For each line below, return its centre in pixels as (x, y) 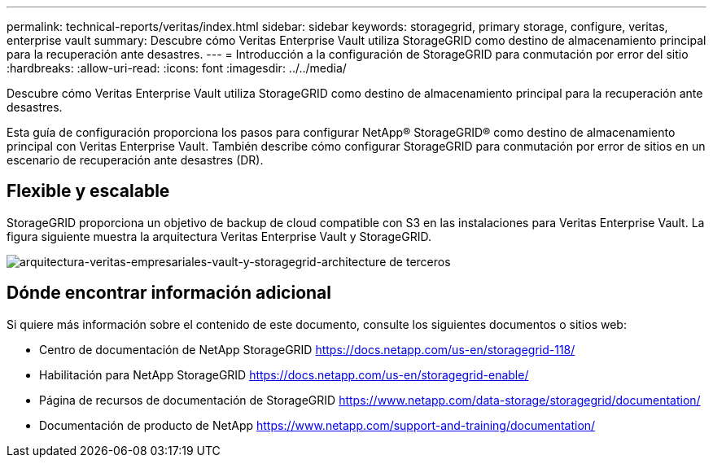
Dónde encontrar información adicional (169, 293)
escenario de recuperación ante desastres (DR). (135, 160)
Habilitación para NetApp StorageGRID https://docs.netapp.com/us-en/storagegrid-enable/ (284, 374)
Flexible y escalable (88, 191)
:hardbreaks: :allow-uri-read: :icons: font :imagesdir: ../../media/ (177, 68)
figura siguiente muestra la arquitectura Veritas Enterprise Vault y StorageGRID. (219, 236)
